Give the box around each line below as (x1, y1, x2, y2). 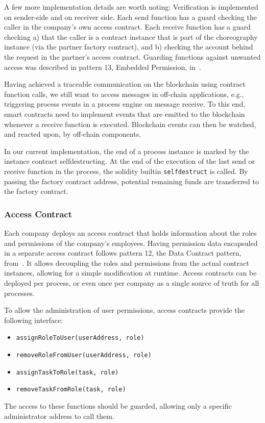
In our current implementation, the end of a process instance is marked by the (4, 145, 249, 156)
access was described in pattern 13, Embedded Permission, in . (4, 61, 201, 72)
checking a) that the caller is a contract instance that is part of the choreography (4, 31, 258, 42)
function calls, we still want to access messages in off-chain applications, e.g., (4, 88, 244, 99)
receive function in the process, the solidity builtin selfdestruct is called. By (4, 165, 248, 176)
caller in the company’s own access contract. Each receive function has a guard (4, 21, 251, 32)
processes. (4, 287, 35, 298)
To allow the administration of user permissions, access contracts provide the (4, 305, 245, 315)
